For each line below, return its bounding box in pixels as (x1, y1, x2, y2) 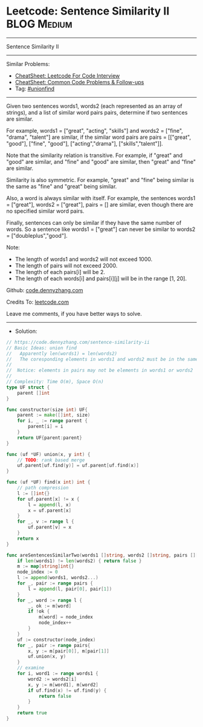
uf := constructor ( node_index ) (17, 637, 96, 643)
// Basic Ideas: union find (6, 344, 77, 351)
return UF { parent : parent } (17, 435, 83, 441)
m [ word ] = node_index (38, 614, 94, 620)
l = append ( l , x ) (28, 501, 71, 508)
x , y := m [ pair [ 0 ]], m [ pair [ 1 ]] (28, 648, 110, 654)
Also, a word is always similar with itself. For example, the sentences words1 (6, 194, 196, 201)
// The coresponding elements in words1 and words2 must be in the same (6, 356, 199, 362)
